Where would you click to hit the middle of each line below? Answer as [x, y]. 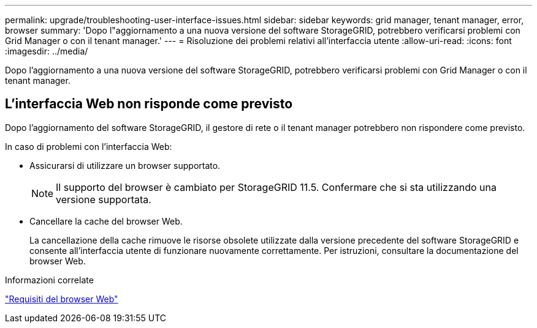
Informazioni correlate [49, 280]
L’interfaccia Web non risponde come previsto [149, 104]
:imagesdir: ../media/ [47, 51]
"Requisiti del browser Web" [62, 299]
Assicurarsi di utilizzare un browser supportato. [125, 165]
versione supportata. [104, 199]
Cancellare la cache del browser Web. [106, 221]
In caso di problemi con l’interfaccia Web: [89, 146]
